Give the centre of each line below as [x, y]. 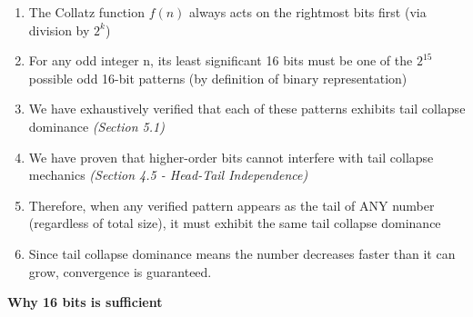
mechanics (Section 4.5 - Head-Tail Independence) [168, 175]
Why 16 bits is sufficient [85, 302]
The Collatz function [86, 12]
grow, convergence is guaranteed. [120, 271]
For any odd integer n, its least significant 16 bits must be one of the [221, 60]
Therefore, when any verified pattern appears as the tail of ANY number [231, 205]
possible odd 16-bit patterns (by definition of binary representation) [218, 78]
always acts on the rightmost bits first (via [308, 12]
